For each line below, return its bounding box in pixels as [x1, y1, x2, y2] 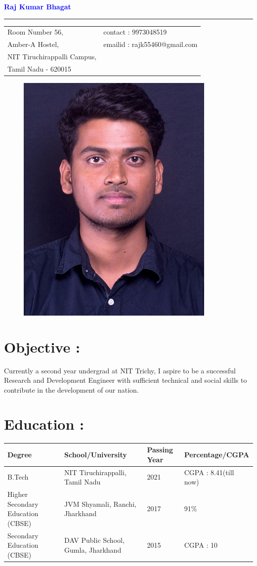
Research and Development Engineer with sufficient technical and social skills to [4, 375, 247, 385]
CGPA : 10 [184, 540, 217, 550]
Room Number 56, [7, 27, 64, 37]
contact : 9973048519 [103, 27, 167, 37]
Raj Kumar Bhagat [4, 1, 71, 11]
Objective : [4, 336, 80, 357]
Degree [7, 449, 32, 459]
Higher [7, 488, 28, 499]
